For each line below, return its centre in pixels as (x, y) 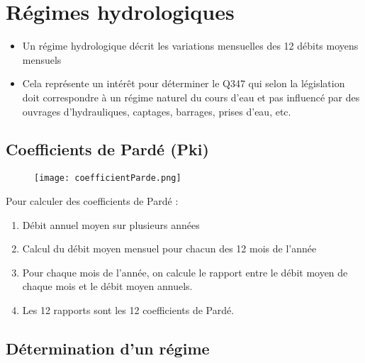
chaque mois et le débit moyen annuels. (107, 286)
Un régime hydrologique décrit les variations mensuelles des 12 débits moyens (190, 46)
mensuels (42, 59)
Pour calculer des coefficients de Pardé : (92, 200)
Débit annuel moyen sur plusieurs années (111, 224)
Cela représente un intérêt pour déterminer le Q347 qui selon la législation (184, 83)
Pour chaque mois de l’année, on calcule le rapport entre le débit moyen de (185, 272)
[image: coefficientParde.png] (108, 178)
